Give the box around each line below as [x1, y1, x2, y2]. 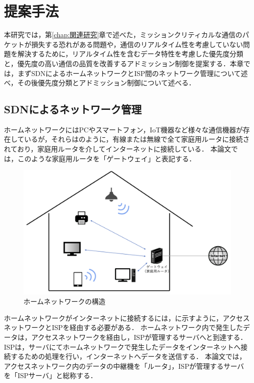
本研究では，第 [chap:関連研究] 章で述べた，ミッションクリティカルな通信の [4, 29, 242, 40]
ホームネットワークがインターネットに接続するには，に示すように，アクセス [4, 312, 250, 323]
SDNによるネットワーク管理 [4, 102, 142, 117]
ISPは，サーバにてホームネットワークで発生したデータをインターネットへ [4, 341, 241, 352]
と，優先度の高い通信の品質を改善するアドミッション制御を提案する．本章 [4, 58, 244, 68]
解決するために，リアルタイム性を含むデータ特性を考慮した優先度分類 [17, 49, 243, 59]
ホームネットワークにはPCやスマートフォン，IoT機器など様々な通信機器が [4, 124, 243, 134]
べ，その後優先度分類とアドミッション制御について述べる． [4, 77, 196, 88]
